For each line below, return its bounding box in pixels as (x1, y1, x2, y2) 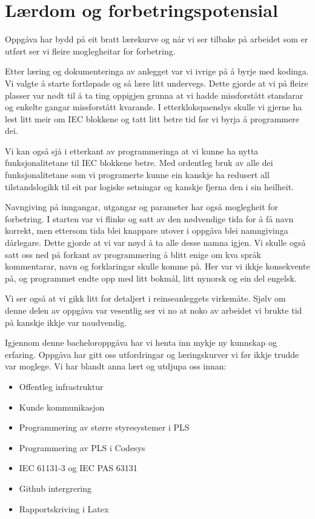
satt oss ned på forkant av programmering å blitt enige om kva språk (5, 248, 261, 260)
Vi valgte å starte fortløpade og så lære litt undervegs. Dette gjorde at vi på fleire (5, 76, 308, 89)
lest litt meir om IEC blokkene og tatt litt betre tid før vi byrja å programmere (5, 112, 299, 125)
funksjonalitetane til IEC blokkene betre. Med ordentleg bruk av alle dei (5, 156, 273, 169)
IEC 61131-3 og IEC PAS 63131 (19, 461, 138, 474)
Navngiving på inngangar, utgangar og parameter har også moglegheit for (5, 200, 279, 213)
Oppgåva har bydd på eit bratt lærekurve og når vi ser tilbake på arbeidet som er (5, 33, 308, 45)
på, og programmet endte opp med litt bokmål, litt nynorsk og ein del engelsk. (5, 271, 297, 284)
